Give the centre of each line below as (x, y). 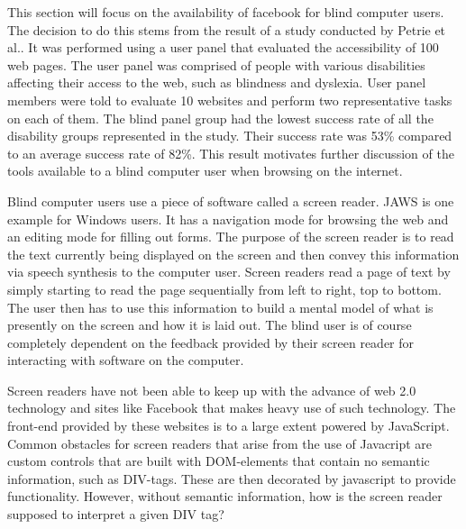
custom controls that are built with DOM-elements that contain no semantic (219, 461)
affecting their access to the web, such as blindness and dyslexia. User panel (217, 82)
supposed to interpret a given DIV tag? (116, 514)
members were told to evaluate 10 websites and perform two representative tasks (230, 100)
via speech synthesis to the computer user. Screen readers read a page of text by (229, 272)
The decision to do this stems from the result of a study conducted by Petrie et (227, 29)
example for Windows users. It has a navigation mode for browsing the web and (228, 219)
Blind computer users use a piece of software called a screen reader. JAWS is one (231, 201)
